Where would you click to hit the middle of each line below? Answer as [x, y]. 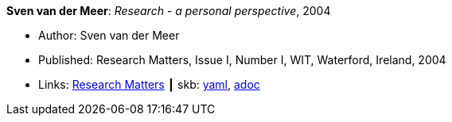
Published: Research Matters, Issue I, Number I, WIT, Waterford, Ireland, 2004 [242, 60]
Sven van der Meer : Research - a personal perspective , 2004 [169, 11]
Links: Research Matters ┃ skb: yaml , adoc [149, 84]
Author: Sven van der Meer [109, 35]
